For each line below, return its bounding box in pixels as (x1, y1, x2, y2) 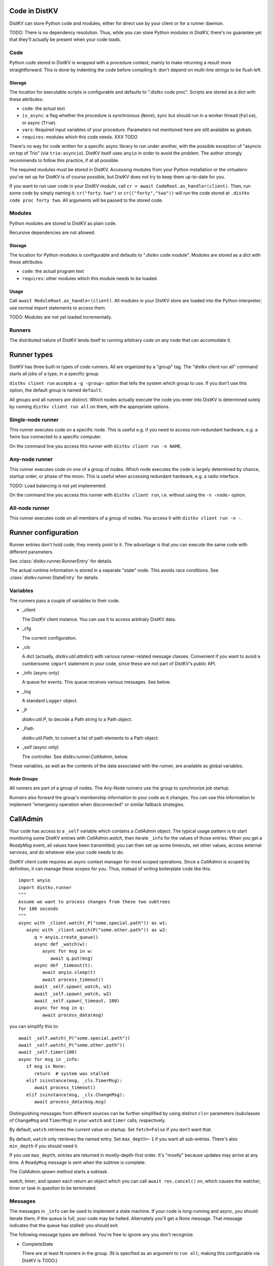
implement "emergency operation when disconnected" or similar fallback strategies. (9, 802, 185, 808)
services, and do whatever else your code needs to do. (9, 849, 124, 855)
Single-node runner (9, 416, 59, 423)
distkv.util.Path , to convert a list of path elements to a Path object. (22, 735, 159, 741)
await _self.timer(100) (18, 1049, 77, 1055)
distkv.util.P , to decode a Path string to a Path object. (22, 717, 132, 723)
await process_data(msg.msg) (34, 1099, 107, 1105)
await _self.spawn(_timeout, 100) (34, 998, 120, 1004)
